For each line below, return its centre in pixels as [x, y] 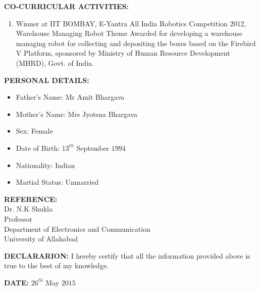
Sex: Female [34, 131]
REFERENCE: [31, 199]
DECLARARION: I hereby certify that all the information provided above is [127, 255]
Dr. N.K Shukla [28, 209]
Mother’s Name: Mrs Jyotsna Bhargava [77, 114]
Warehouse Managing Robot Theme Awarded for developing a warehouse [129, 33]
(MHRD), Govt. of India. [55, 63]
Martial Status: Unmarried [57, 182]
